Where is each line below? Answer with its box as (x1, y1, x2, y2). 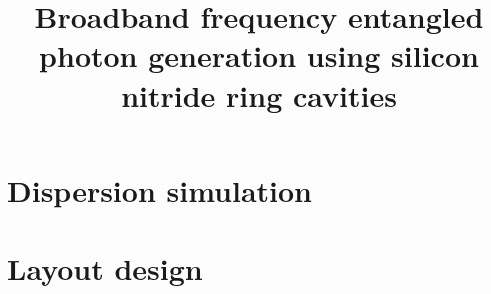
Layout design (7, 248, 203, 289)
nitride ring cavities (121, 74, 397, 115)
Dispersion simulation (7, 169, 313, 210)
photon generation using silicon (39, 35, 479, 76)
